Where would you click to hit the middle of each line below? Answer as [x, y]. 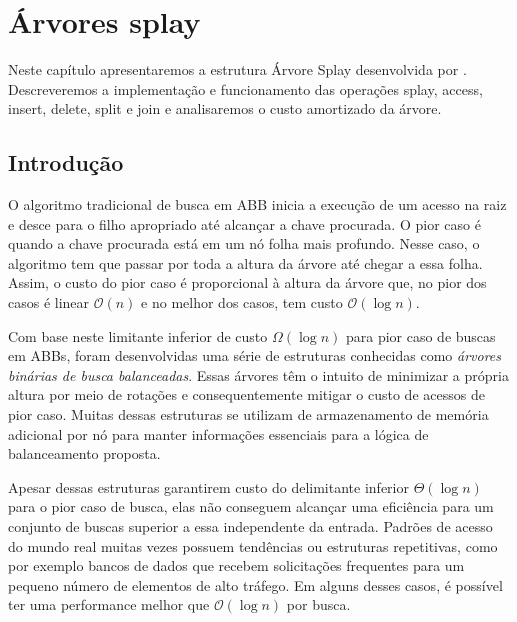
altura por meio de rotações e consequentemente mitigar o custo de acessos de [246, 394]
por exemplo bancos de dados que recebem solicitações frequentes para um [236, 565]
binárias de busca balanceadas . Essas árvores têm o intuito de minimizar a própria [258, 374]
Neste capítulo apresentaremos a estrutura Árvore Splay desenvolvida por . [237, 69]
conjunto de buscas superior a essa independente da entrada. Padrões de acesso [250, 526]
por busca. [318, 604]
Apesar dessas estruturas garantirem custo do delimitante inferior [208, 486]
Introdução [66, 162]
